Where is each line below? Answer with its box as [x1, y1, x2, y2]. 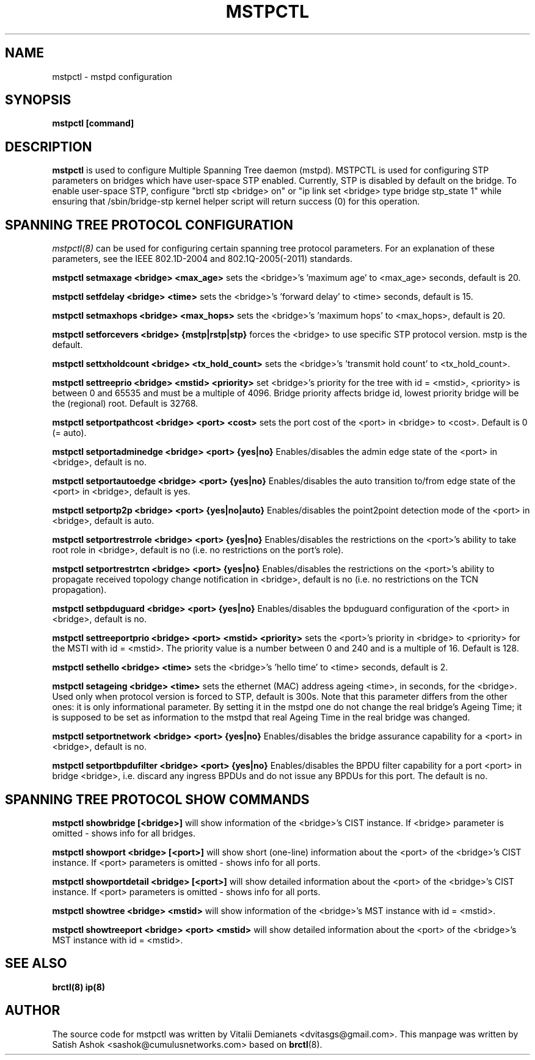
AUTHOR [5, 1003, 60, 1018]
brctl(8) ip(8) [52, 981, 106, 992]
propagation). [52, 584, 107, 595]
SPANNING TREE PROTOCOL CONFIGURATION [5, 217, 294, 233]
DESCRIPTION [5, 139, 92, 154]
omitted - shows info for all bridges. [52, 827, 195, 838]
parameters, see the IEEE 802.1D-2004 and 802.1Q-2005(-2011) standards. [52, 253, 352, 264]
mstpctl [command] [52, 118, 134, 129]
